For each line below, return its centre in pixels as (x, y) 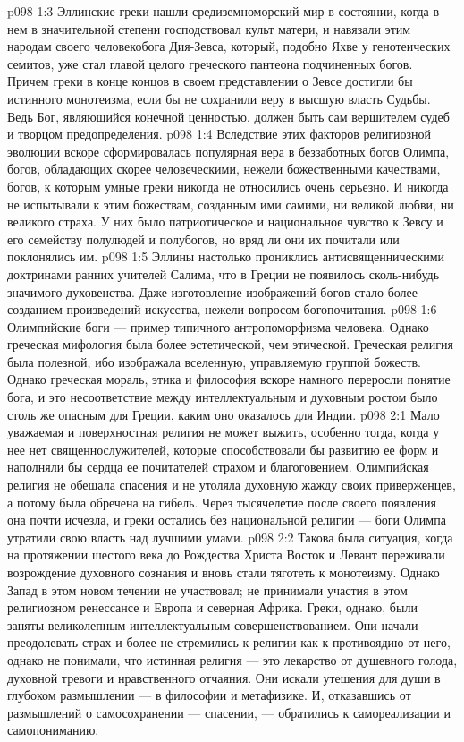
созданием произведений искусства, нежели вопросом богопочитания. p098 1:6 (222, 309)
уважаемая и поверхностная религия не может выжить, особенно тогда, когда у (224, 432)
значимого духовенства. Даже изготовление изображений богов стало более (213, 291)
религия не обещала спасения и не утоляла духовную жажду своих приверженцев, (232, 485)
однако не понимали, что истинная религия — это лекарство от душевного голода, (232, 659)
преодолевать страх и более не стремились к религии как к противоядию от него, (229, 642)
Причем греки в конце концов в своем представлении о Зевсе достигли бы (210, 81)
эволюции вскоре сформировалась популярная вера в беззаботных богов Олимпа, (228, 151)
